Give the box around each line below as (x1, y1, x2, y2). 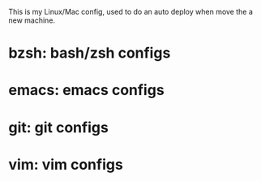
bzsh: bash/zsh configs (8, 44, 171, 62)
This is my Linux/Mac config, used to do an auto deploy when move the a (8, 7, 254, 16)
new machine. (8, 15, 55, 25)
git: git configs (8, 118, 109, 136)
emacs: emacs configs (8, 81, 165, 100)
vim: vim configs (8, 155, 123, 174)
